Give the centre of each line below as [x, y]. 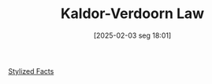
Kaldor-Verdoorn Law [132, 14]
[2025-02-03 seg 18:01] [132, 35]
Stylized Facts [31, 71]
